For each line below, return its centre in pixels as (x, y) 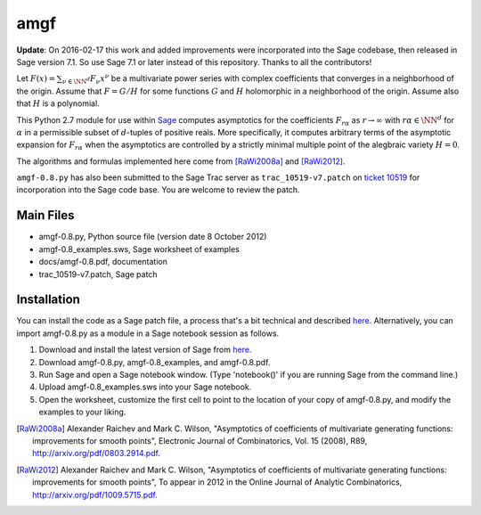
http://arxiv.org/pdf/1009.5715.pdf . (95, 495)
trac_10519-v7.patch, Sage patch (98, 274)
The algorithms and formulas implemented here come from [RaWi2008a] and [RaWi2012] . (181, 161)
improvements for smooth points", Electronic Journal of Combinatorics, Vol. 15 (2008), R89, (200, 440)
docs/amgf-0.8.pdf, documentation (103, 262)
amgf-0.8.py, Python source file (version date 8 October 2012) (153, 237)
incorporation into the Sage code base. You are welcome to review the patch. (158, 190)
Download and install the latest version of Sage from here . (145, 350)
